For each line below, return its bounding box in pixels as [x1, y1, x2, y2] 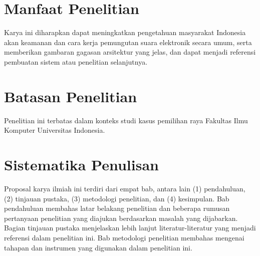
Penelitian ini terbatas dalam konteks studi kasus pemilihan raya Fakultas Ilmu [4, 115, 248, 125]
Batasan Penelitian [4, 86, 137, 106]
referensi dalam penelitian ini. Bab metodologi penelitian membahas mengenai [4, 232, 244, 242]
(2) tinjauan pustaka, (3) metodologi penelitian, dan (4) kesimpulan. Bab [4, 193, 229, 203]
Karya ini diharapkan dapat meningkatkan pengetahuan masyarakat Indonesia [4, 27, 246, 38]
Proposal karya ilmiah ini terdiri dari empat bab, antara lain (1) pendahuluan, [4, 183, 245, 193]
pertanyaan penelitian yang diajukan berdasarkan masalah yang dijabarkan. [4, 212, 238, 223]
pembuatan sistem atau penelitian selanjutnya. [4, 56, 148, 67]
